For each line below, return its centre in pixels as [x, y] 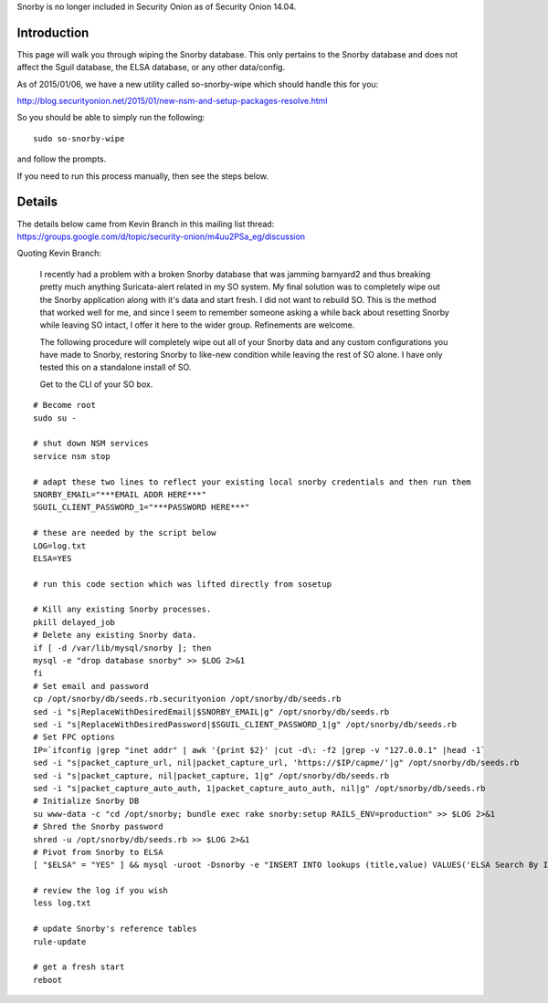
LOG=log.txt [60, 546]
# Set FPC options [74, 737]
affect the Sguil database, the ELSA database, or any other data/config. [151, 68]
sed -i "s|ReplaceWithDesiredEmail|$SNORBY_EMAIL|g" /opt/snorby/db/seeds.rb [211, 711]
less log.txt [62, 903]
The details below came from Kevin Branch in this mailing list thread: [146, 224]
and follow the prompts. [62, 159]
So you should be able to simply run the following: [111, 118]
